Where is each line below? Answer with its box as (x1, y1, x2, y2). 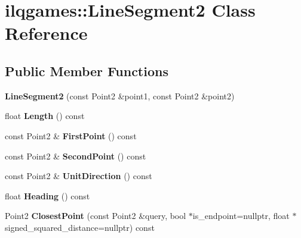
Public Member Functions (5, 61, 168, 80)
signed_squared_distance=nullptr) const (5, 221, 155, 233)
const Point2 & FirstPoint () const (5, 129, 137, 142)
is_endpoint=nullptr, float (192, 209, 290, 222)
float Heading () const (5, 189, 90, 202)
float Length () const (5, 109, 85, 122)
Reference (5, 21, 88, 45)
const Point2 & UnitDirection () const (5, 170, 152, 182)
